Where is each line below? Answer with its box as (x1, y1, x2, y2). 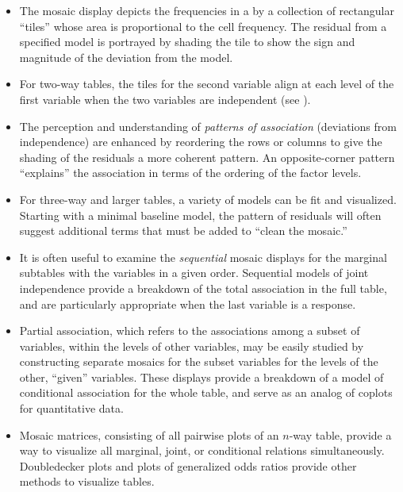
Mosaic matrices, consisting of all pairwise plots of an (19, 426, 279, 443)
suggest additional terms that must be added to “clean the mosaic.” (19, 222, 347, 239)
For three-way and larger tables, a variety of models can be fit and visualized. (19, 190, 397, 207)
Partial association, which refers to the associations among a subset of (19, 322, 360, 339)
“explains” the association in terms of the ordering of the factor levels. (19, 164, 362, 181)
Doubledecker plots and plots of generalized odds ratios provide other (19, 457, 357, 474)
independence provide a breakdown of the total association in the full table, (19, 279, 387, 296)
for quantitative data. (19, 400, 124, 417)
